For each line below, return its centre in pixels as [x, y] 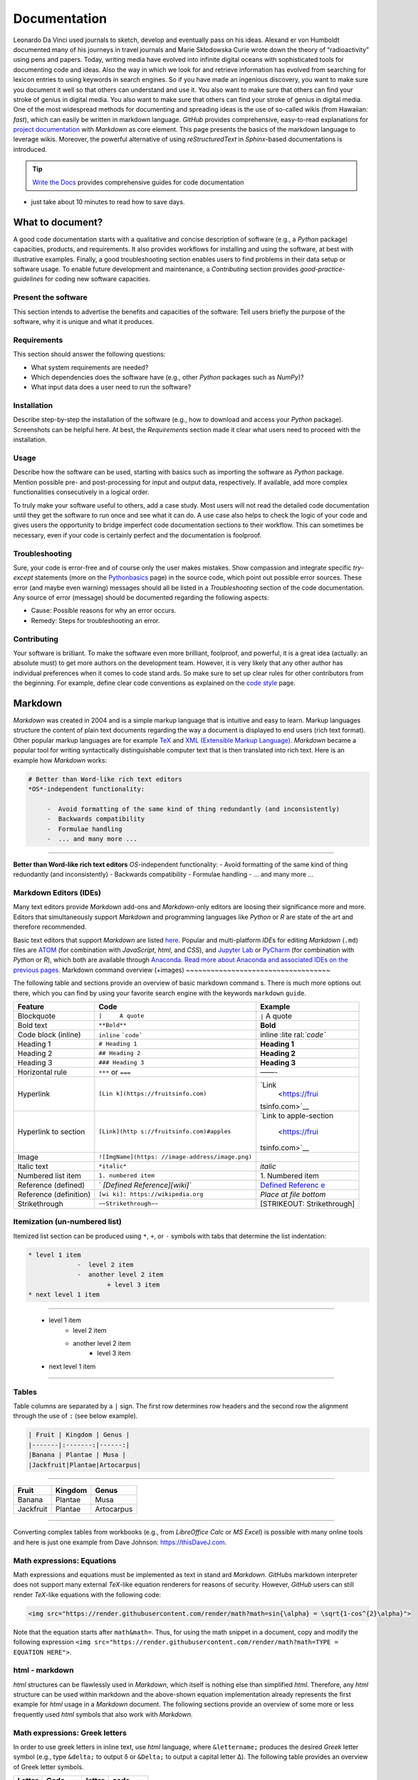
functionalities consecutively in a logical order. [81, 492]
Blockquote [37, 1016]
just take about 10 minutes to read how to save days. [108, 202]
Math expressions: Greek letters [70, 1732]
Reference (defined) [51, 1185]
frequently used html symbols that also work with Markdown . [103, 1714]
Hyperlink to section [51, 1131]
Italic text [33, 1166]
